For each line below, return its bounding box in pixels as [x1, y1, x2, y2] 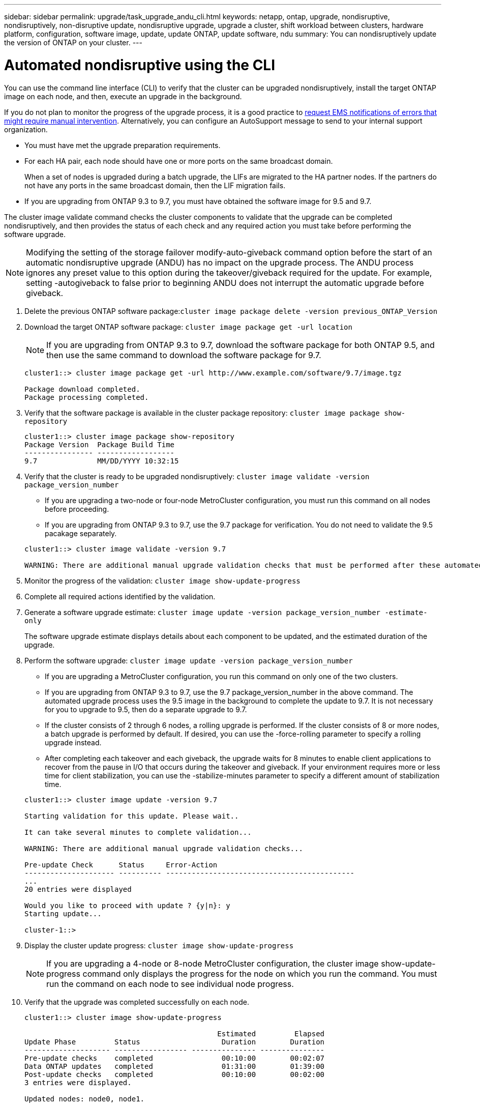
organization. [4, 125, 48, 134]
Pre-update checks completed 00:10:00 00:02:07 [24, 1054, 325, 1062]
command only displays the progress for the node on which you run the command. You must [82, 968, 437, 979]
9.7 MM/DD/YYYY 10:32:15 [24, 456, 179, 465]
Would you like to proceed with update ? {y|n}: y [24, 901, 230, 910]
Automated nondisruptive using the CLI [4, 56, 276, 74]
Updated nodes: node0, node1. [24, 1094, 145, 1103]
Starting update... [24, 909, 102, 918]
